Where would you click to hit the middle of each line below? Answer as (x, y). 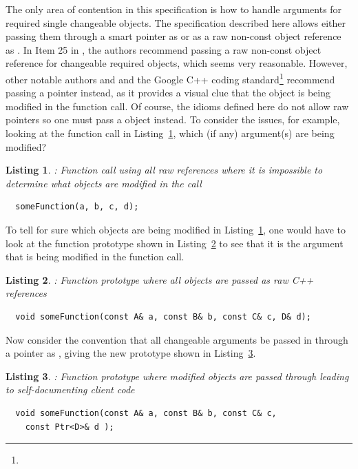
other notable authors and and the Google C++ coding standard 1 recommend (170, 78)
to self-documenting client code (70, 389)
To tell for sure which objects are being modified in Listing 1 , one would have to (176, 229)
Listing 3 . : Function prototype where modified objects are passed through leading (177, 376)
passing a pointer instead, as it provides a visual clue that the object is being (168, 93)
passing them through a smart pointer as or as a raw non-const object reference (173, 36)
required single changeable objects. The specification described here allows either (176, 22)
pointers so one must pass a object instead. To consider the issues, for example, (173, 119)
